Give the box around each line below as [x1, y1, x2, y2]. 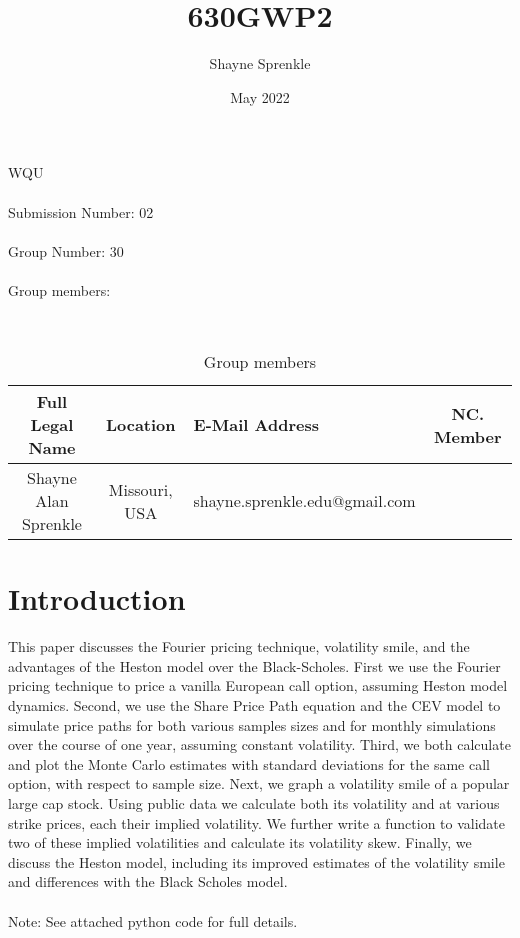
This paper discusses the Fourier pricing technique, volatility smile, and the [8, 636, 470, 657]
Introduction [8, 578, 186, 619]
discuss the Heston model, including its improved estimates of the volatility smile [8, 851, 505, 872]
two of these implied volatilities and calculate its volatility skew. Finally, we [8, 832, 472, 853]
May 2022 [230, 86, 290, 107]
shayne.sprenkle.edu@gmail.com [193, 489, 416, 513]
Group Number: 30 [8, 240, 124, 261]
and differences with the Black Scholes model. [8, 871, 288, 892]
